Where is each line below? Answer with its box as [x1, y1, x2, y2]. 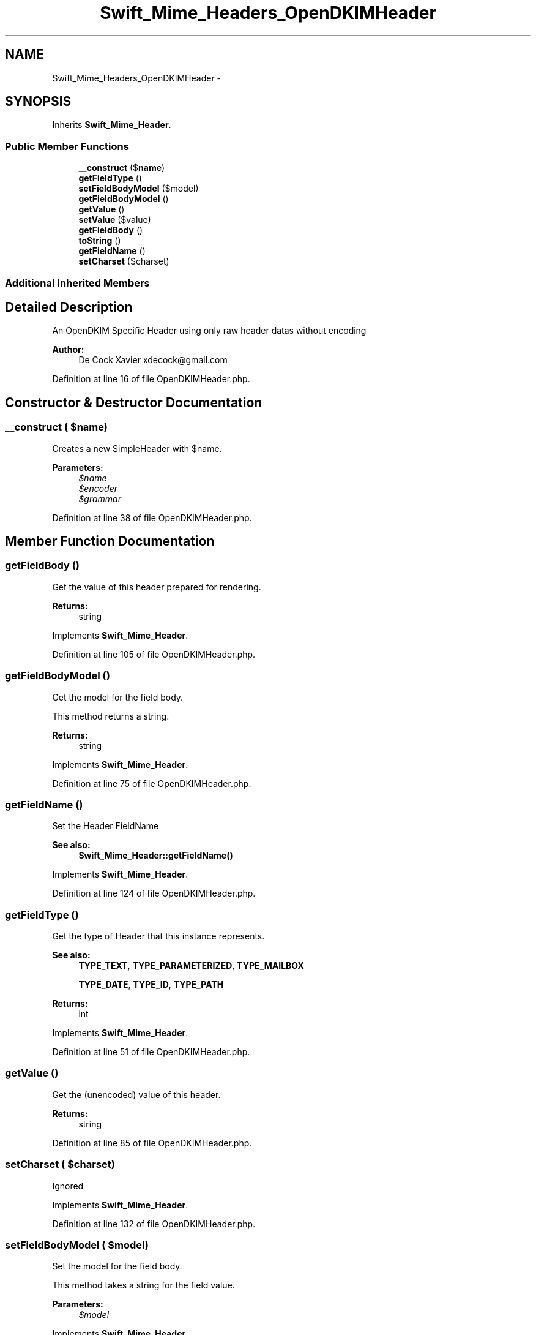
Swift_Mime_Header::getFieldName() [78, 850, 233, 861]
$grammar [78, 493, 121, 504]
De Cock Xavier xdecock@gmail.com [78, 355, 228, 366]
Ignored [52, 1180, 84, 1191]
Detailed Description [5, 299, 133, 315]
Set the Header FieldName [52, 821, 159, 832]
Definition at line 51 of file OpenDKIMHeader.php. [52, 1047, 250, 1058]
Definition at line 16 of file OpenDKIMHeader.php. [52, 374, 250, 385]
